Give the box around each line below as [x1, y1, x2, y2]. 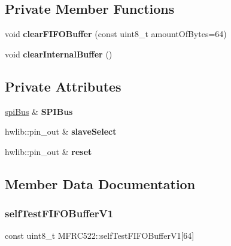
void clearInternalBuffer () [5, 47, 113, 60]
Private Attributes [5, 77, 121, 95]
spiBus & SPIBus [5, 105, 73, 117]
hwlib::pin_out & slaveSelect [5, 125, 117, 138]
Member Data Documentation [5, 174, 196, 193]
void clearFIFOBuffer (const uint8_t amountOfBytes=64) [5, 28, 227, 40]
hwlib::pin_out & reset [5, 145, 92, 157]
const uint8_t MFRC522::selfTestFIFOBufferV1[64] [5, 229, 194, 242]
